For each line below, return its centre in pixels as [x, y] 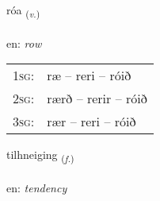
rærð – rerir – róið [97, 99]
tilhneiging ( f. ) [40, 156]
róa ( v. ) [23, 11]
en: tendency [37, 188]
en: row [24, 43]
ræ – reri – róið [89, 75]
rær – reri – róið [91, 122]
